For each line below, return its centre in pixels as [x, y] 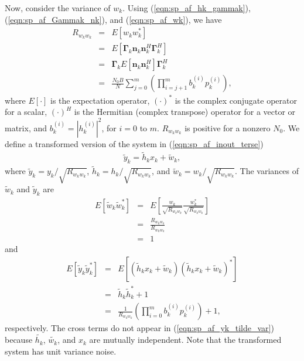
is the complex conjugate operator [236, 100]
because [19, 340]
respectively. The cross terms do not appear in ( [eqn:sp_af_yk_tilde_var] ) [139, 328]
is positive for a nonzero [228, 127]
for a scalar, [26, 112]
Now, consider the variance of [58, 8]
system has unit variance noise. [61, 351]
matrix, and [26, 127]
